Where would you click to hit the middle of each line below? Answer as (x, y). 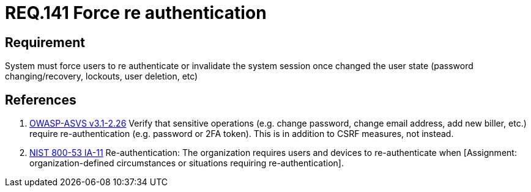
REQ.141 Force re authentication (136, 13)
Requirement (45, 42)
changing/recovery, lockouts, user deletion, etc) (102, 76)
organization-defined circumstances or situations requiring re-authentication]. (187, 163)
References (41, 100)
